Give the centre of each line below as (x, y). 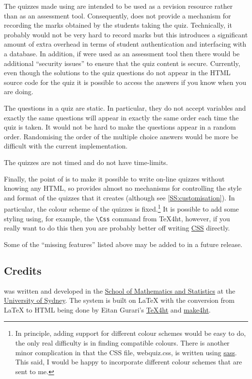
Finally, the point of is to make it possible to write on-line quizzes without (114, 178)
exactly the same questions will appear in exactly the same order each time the (121, 117)
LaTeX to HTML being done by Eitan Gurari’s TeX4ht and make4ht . (107, 309)
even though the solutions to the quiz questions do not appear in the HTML (117, 73)
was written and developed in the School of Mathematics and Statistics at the (120, 290)
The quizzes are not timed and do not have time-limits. (86, 162)
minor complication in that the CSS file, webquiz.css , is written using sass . (126, 352)
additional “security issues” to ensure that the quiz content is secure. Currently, (122, 63)
